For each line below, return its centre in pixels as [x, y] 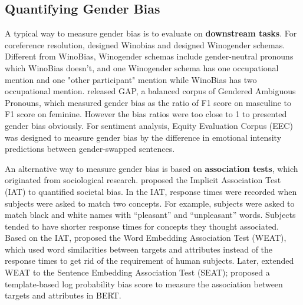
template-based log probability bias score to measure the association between [144, 284]
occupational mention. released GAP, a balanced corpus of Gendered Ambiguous [150, 91]
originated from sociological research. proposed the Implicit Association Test [143, 180]
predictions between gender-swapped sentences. [90, 149]
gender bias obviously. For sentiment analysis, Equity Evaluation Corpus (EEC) [149, 125]
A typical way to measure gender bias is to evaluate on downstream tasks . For [151, 33]
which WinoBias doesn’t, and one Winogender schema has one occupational [142, 67]
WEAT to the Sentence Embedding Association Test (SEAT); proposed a [137, 272]
